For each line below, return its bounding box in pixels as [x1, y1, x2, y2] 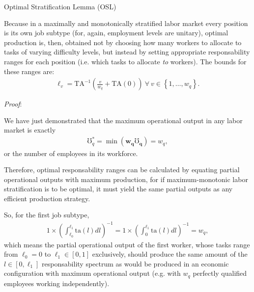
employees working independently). [4, 278, 110, 288]
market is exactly [4, 125, 56, 135]
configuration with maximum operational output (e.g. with [4, 268, 181, 278]
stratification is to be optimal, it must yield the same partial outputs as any [4, 184, 233, 194]
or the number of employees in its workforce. [4, 148, 138, 158]
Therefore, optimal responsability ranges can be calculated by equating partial [4, 164, 240, 175]
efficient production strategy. [4, 193, 90, 203]
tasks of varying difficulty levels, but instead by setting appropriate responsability [4, 47, 250, 57]
